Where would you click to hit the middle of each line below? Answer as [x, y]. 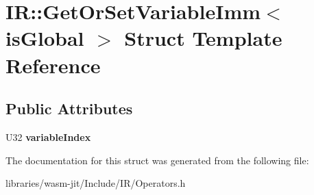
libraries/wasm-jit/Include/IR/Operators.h [96, 183]
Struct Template [203, 38]
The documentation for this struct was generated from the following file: [157, 160]
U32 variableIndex [48, 136]
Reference [53, 65]
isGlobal [45, 38]
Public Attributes [69, 108]
